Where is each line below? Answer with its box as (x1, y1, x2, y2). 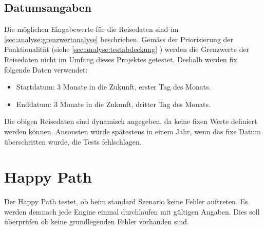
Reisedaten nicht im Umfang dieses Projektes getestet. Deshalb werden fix (4, 54, 237, 64)
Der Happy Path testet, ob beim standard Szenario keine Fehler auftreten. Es (4, 196, 248, 207)
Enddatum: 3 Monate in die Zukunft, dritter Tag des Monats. (16, 98, 211, 109)
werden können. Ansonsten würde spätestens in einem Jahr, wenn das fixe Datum (4, 126, 261, 136)
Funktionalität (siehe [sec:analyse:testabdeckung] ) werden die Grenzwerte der (4, 44, 250, 55)
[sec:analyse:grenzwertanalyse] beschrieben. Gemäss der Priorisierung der (4, 33, 234, 44)
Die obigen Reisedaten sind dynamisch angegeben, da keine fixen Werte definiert (4, 116, 257, 127)
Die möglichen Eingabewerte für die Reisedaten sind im (4, 24, 179, 34)
